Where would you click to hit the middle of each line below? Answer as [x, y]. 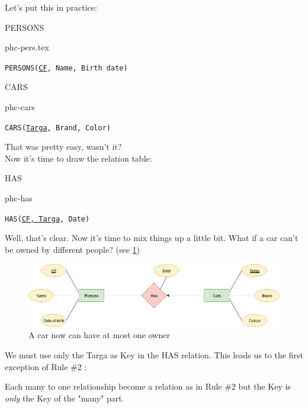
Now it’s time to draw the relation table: [78, 158]
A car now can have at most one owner [99, 335]
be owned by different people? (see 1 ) [72, 249]
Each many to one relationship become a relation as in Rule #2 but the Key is [148, 386]
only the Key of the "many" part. [65, 398]
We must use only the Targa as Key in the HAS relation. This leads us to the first [154, 355]
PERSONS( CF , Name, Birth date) [66, 68]
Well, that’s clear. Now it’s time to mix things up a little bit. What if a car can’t [152, 238]
